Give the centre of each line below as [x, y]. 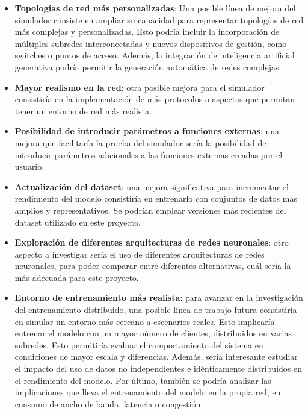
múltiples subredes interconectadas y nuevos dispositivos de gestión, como [151, 43]
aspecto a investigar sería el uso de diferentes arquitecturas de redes [140, 254]
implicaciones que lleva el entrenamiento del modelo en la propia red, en [148, 392]
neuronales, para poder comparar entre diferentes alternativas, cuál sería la [153, 266]
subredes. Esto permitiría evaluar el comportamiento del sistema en [139, 344]
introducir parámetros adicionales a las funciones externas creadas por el [149, 154]
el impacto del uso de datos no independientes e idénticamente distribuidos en [158, 369]
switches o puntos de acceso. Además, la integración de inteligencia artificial [155, 55]
